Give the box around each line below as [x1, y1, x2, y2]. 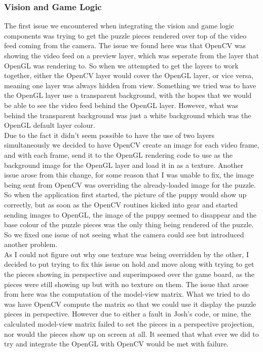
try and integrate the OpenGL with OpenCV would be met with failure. [4, 338, 229, 349]
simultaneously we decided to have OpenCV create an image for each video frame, [4, 139, 259, 150]
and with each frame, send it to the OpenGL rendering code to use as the [4, 149, 233, 160]
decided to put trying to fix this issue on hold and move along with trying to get [4, 259, 254, 269]
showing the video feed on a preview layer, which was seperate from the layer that [4, 50, 259, 60]
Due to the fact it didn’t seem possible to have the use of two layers [4, 129, 215, 140]
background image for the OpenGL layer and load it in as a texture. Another [4, 159, 244, 170]
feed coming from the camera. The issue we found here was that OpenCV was [4, 40, 246, 51]
